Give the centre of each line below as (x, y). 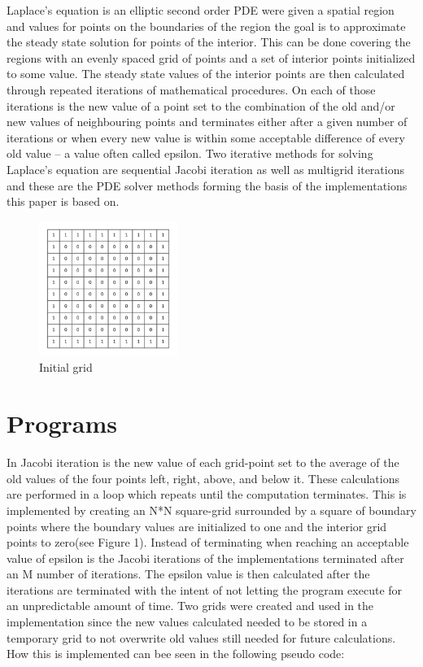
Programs (62, 423)
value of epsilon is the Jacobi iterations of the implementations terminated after (205, 558)
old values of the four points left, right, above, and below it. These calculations (203, 478)
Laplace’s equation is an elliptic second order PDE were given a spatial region (201, 10)
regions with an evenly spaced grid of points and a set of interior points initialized (211, 57)
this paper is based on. (63, 201)
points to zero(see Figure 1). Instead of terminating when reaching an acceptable (208, 542)
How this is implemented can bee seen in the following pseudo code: (176, 654)
